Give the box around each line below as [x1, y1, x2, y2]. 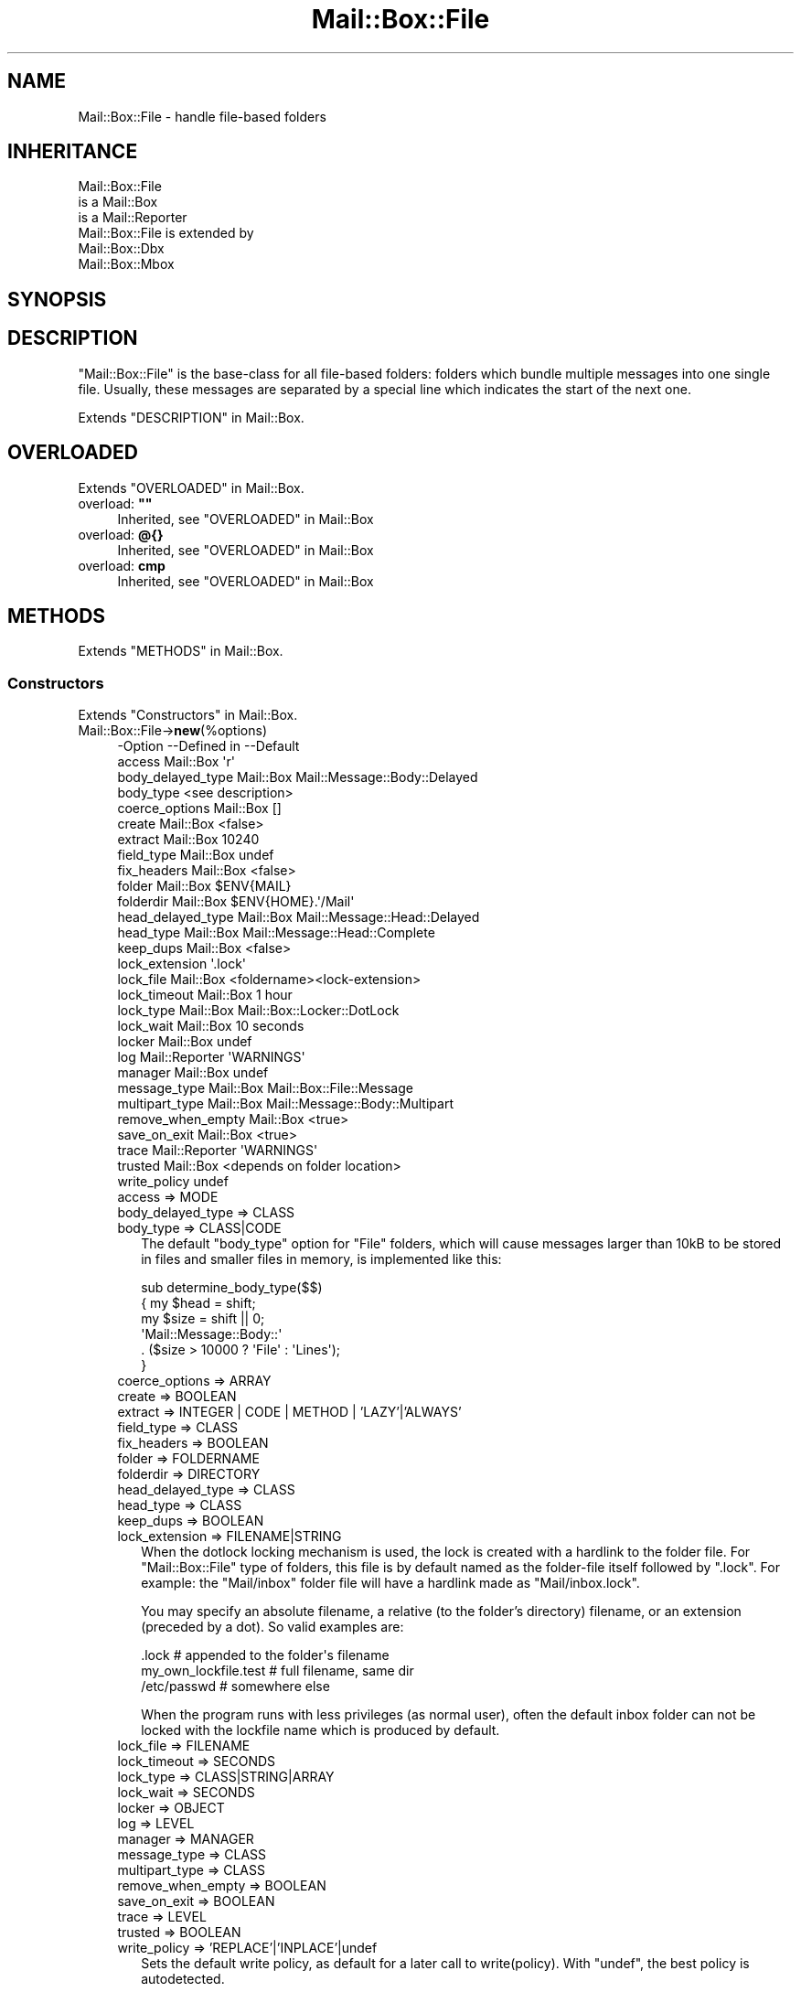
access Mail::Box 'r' [117, 754, 235, 770]
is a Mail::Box [78, 194, 158, 210]
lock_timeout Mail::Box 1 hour [117, 987, 293, 1003]
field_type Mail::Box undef [117, 847, 274, 863]
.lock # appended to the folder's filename [141, 1647, 390, 1664]
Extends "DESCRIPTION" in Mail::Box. [78, 409, 304, 425]
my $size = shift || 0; [141, 1311, 265, 1327]
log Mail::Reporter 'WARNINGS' [117, 1049, 305, 1066]
